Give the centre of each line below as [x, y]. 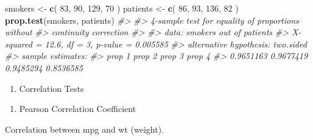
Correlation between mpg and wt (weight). [85, 129]
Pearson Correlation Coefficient [78, 109]
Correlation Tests [51, 88]
